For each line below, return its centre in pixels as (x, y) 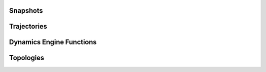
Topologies (27, 58)
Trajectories (28, 26)
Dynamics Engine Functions (53, 42)
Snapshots (26, 11)
